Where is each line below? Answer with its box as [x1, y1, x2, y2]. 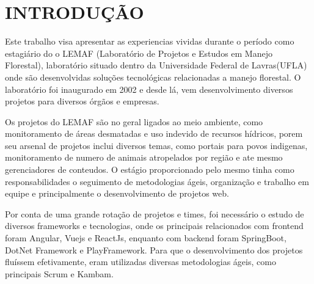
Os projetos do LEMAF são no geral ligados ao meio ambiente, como [5, 115, 263, 128]
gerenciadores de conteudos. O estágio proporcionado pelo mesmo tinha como [5, 163, 294, 176]
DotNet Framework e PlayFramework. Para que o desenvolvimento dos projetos [5, 243, 303, 256]
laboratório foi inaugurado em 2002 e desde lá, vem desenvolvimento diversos [5, 82, 293, 95]
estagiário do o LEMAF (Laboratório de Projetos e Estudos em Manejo [5, 46, 272, 59]
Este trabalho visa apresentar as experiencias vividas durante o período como [5, 35, 294, 48]
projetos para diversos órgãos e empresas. [5, 95, 159, 107]
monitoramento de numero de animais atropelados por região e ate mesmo [5, 151, 283, 164]
